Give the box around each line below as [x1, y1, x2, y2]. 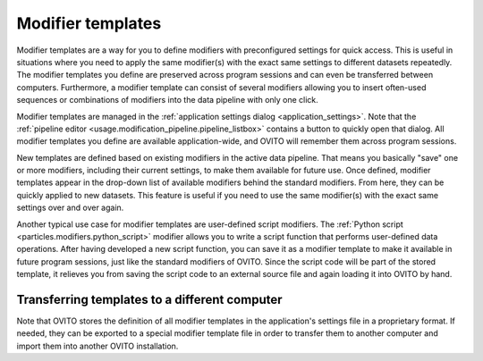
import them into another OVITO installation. [16, 340, 179, 351]
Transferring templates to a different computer [16, 292, 283, 307]
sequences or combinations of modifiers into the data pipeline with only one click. [16, 95, 319, 105]
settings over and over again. [16, 202, 124, 214]
